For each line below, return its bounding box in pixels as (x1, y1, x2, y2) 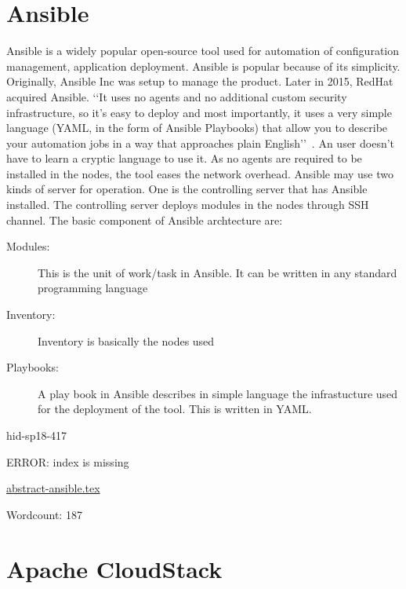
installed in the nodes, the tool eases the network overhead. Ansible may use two (6, 165, 393, 181)
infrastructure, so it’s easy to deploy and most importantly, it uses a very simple (6, 104, 392, 120)
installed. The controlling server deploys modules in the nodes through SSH (6, 196, 369, 213)
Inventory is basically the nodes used (38, 332, 215, 349)
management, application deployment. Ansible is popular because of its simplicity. (6, 57, 401, 74)
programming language (38, 280, 148, 296)
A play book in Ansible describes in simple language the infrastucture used (38, 385, 398, 401)
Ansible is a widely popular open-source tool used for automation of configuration (6, 42, 400, 59)
